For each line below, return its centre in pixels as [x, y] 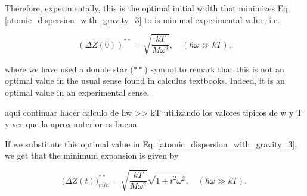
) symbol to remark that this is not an [214, 69]
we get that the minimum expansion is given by [92, 155]
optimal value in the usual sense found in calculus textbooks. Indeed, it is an [145, 80]
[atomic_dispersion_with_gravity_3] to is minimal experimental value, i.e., [144, 19]
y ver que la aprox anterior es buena [71, 124]
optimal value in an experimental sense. [77, 92]
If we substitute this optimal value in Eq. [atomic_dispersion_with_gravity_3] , [151, 143]
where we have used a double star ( [69, 69]
